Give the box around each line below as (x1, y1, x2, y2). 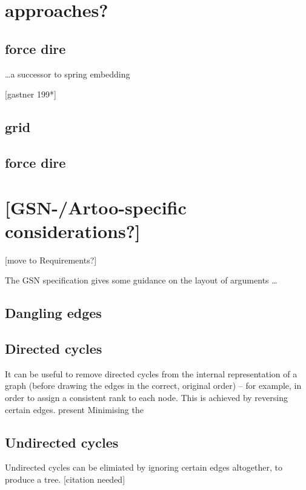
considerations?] (5, 218, 141, 243)
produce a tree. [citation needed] (5, 472, 125, 485)
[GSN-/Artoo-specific (5, 194, 187, 219)
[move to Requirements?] (5, 253, 97, 266)
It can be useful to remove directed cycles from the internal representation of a (5, 367, 298, 380)
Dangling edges (5, 303, 102, 322)
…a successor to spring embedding (5, 67, 130, 80)
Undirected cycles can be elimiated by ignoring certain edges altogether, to (5, 461, 283, 474)
